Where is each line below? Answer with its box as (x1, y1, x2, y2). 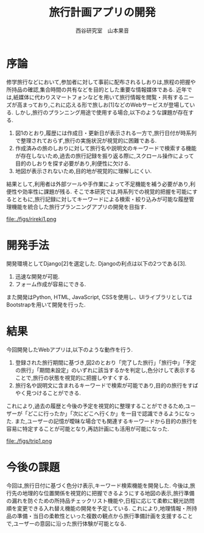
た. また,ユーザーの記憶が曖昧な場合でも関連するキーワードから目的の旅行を (6, 417, 198, 425)
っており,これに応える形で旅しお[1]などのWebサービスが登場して (27, 101, 190, 108)
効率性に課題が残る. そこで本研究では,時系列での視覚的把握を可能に (22, 188, 193, 195)
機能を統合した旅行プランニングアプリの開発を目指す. (11, 203, 147, 210)
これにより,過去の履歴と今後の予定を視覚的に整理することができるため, (6, 402, 186, 409)
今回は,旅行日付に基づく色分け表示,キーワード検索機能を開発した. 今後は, (6, 482, 191, 489)
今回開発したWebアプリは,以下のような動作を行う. (6, 345, 133, 353)
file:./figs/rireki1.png (6, 215, 57, 222)
